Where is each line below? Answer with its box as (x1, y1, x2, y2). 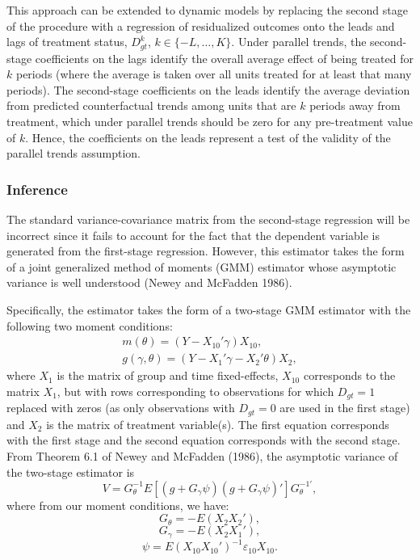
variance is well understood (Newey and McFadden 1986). (6, 274, 292, 291)
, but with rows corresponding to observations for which (57, 382, 334, 399)
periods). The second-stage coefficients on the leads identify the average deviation (6, 81, 410, 98)
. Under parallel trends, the (231, 33, 367, 50)
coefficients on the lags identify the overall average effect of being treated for (35, 49, 414, 66)
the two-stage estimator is (6, 463, 135, 480)
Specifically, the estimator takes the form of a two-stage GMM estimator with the (6, 301, 411, 318)
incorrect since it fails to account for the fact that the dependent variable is (6, 226, 380, 243)
